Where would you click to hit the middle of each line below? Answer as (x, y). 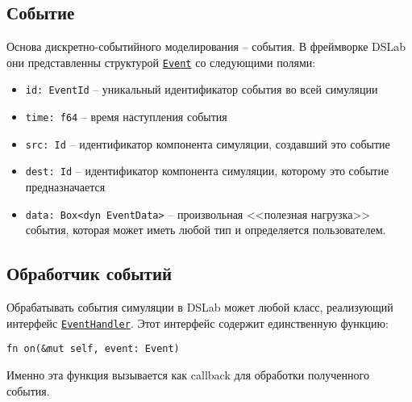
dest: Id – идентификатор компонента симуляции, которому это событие (207, 171)
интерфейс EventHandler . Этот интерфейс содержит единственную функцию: (198, 322)
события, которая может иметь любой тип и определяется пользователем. (206, 230)
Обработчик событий (89, 273)
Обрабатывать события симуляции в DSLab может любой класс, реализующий (200, 307)
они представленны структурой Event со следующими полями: (161, 62)
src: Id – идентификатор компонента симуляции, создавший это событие (208, 143)
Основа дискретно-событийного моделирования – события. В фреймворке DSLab (206, 46)
